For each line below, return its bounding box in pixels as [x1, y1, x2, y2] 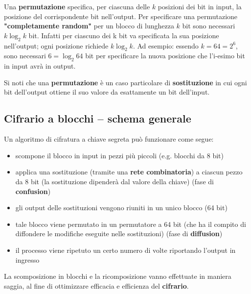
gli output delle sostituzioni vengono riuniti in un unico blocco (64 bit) [15, 202, 228, 213]
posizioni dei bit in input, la [158, 1, 242, 11]
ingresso [15, 254, 40, 265]
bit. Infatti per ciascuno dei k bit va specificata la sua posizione [28, 30, 219, 40]
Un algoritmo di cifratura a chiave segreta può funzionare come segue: [4, 134, 214, 144]
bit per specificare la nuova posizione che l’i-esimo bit [85, 50, 245, 61]
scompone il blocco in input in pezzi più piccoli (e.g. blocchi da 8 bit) [15, 150, 224, 160]
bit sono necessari [182, 21, 235, 31]
